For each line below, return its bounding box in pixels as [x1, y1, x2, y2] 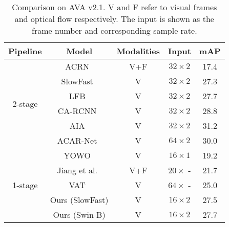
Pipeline [8, 45, 42, 57]
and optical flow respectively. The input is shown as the [14, 13, 214, 25]
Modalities [116, 45, 160, 57]
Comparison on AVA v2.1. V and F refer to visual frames [12, 1, 217, 13]
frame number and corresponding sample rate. [32, 25, 197, 36]
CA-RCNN [57, 105, 97, 117]
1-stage [12, 179, 38, 191]
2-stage [12, 97, 38, 109]
